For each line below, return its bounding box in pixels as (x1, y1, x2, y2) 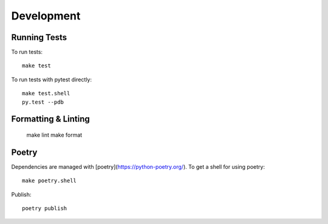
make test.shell (22, 90, 70, 97)
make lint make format (26, 131, 83, 139)
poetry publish (22, 205, 67, 212)
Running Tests (11, 32, 67, 42)
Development (11, 9, 81, 22)
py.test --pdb (22, 98, 64, 106)
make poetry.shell (22, 177, 77, 185)
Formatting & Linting (11, 114, 91, 124)
